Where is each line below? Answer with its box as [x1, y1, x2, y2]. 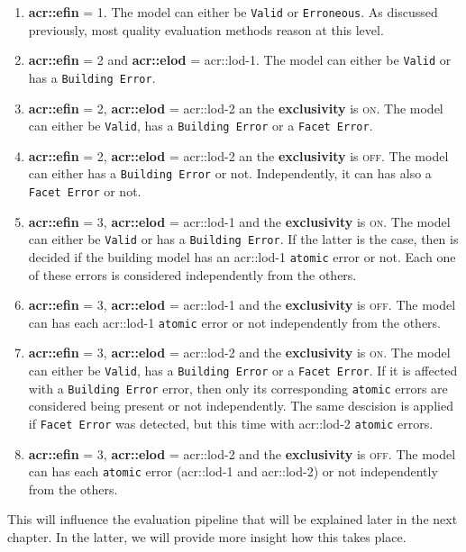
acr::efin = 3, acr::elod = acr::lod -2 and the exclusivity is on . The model [28, 343, 451, 362]
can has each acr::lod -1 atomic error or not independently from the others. [28, 312, 441, 331]
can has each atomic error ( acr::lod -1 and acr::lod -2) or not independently [28, 462, 438, 481]
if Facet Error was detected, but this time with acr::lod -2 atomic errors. [28, 413, 434, 432]
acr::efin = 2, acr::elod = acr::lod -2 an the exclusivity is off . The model [28, 146, 449, 165]
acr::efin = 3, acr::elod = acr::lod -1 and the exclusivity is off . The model [28, 295, 456, 314]
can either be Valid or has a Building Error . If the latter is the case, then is [28, 230, 459, 249]
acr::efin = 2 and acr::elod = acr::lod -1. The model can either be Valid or [28, 50, 452, 69]
